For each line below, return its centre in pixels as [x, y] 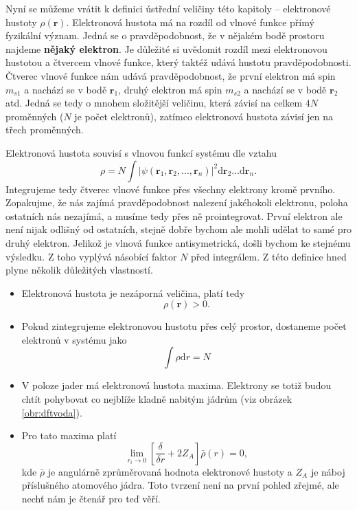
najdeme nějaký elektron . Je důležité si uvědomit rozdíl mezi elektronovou [166, 48]
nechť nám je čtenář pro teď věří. [91, 499]
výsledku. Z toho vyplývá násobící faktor [91, 256]
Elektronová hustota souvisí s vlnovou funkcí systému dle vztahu [141, 152]
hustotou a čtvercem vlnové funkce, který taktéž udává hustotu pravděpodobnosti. [178, 62]
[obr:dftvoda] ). [52, 412]
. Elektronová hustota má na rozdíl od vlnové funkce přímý [190, 22]
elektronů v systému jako [74, 339]
